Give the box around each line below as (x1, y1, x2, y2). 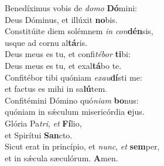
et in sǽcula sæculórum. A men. (5, 151, 118, 164)
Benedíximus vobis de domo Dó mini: (5, 2, 137, 14)
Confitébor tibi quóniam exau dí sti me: (5, 71, 142, 83)
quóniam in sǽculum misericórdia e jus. (5, 105, 145, 118)
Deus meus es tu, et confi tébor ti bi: (5, 48, 131, 60)
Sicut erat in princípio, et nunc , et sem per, (5, 140, 160, 152)
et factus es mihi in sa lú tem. (5, 82, 108, 95)
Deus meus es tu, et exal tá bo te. (5, 59, 122, 71)
